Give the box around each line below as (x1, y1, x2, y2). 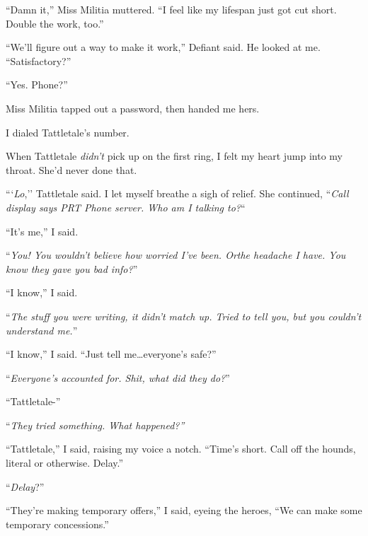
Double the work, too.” (6, 16, 104, 30)
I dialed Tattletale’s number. (6, 124, 130, 139)
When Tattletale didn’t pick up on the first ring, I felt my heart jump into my (6, 148, 343, 163)
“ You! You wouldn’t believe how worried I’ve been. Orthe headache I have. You (6, 247, 346, 262)
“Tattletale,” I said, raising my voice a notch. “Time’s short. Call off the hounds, (6, 441, 356, 456)
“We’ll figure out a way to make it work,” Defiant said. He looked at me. (6, 40, 321, 54)
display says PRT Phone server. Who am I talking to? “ (6, 199, 246, 214)
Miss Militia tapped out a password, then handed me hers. (6, 100, 260, 115)
